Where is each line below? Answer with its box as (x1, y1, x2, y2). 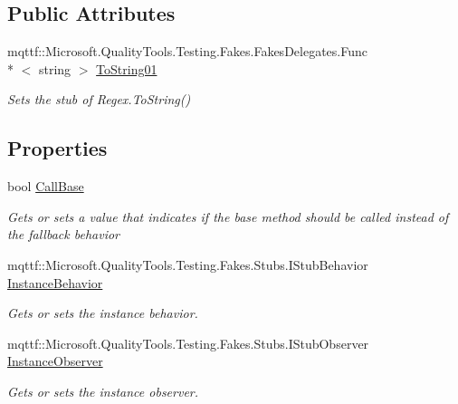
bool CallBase (7, 177, 84, 196)
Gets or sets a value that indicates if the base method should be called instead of (7, 207, 449, 226)
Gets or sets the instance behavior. (7, 303, 198, 322)
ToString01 (96, 59, 157, 78)
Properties (7, 134, 108, 162)
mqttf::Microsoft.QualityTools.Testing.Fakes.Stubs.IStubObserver (7, 333, 369, 352)
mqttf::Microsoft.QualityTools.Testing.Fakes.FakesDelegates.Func (7, 42, 367, 61)
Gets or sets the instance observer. (7, 381, 199, 400)
